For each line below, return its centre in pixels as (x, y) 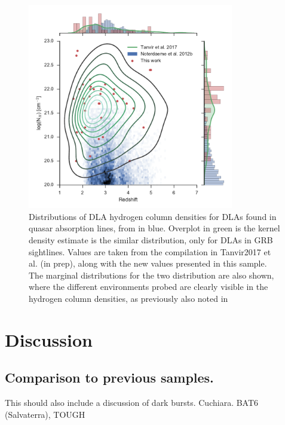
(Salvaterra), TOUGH (45, 414)
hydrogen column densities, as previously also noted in (128, 298)
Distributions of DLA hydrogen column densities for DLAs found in (153, 216)
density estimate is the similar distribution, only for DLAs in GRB (151, 239)
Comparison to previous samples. (109, 377)
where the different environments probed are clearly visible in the (148, 287)
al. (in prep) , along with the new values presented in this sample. (148, 263)
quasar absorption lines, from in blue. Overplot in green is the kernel (154, 228)
